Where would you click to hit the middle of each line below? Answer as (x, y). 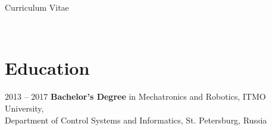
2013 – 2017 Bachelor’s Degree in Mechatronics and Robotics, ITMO (135, 96)
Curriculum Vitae (37, 7)
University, (24, 108)
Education (47, 68)
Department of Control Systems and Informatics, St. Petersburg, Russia (136, 120)
